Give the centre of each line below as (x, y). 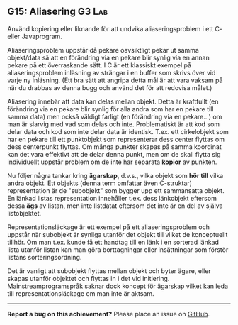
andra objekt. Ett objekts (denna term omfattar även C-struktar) (100, 183)
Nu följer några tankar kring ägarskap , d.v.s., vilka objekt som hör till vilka (115, 175)
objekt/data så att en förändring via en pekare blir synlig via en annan (109, 57)
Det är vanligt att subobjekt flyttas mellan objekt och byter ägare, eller (109, 271)
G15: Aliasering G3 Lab (58, 12)
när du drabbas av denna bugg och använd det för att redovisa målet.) (110, 87)
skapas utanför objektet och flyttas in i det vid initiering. (89, 278)
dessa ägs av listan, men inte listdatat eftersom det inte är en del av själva (115, 206)
